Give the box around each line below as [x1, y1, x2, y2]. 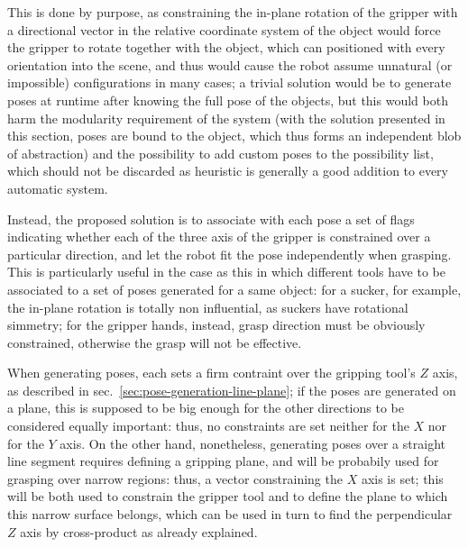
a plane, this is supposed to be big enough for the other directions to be [7, 398, 404, 417]
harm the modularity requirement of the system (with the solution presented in [7, 108, 445, 127]
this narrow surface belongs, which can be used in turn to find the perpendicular [7, 505, 453, 524]
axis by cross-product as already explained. [20, 522, 258, 541]
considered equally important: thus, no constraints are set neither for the [7, 416, 409, 435]
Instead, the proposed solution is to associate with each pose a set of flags [7, 209, 415, 228]
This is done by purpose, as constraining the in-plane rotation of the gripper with [7, 3, 458, 21]
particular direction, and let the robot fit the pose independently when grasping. [7, 244, 452, 263]
